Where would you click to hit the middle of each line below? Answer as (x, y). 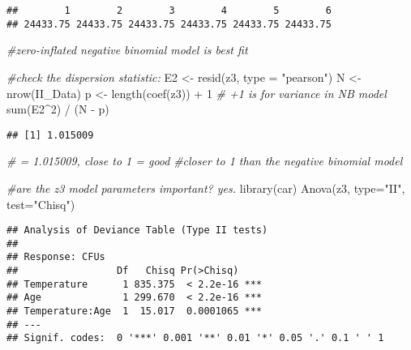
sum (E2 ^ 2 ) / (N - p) (58, 109)
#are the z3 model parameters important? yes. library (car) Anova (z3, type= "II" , (206, 188)
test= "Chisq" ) (41, 204)
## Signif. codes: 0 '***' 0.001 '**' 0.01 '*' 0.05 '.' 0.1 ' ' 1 (195, 338)
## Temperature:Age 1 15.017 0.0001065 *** (134, 312)
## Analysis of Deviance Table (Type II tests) (137, 230)
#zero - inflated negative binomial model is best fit (127, 50)
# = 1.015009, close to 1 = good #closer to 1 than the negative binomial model (205, 161)
